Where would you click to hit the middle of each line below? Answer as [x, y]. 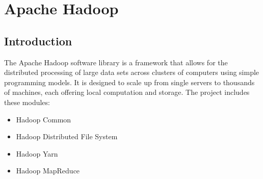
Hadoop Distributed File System [67, 136]
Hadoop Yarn [37, 153]
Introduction [38, 41]
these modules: [27, 102]
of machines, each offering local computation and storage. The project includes [127, 92]
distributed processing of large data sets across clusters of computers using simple [132, 72]
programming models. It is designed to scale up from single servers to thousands [129, 82]
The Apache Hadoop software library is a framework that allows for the [116, 62]
